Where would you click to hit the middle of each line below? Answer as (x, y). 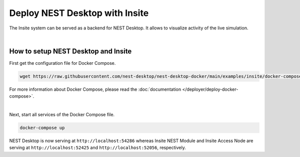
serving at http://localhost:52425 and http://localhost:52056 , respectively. (97, 148)
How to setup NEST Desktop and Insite (70, 51)
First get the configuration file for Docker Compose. (62, 63)
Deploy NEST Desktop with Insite (79, 13)
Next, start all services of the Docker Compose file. (62, 114)
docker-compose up (42, 128)
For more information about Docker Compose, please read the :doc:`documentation (95, 89)
